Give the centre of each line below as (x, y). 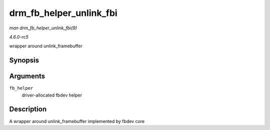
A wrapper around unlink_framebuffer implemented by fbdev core (77, 121)
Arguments (27, 76)
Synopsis (24, 61)
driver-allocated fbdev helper (52, 95)
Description (28, 109)
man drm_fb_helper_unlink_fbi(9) (43, 28)
